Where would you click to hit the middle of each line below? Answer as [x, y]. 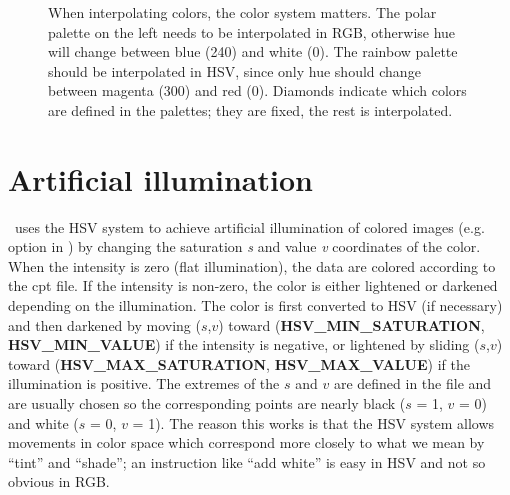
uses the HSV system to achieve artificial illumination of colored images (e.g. [249, 226]
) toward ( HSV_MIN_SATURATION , [351, 324]
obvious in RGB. [59, 481]
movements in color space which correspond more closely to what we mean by [246, 442]
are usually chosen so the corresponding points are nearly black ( [207, 403]
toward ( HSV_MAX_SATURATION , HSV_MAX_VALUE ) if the [239, 363]
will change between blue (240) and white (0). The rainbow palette [253, 51]
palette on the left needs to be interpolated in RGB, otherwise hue [252, 31]
